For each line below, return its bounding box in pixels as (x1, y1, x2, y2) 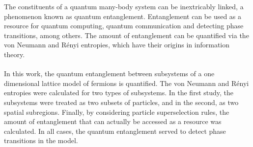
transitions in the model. (4, 135, 78, 146)
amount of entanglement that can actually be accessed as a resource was (4, 116, 222, 126)
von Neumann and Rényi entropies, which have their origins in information (4, 40, 230, 50)
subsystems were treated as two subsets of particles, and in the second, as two (4, 97, 239, 107)
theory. (4, 49, 25, 59)
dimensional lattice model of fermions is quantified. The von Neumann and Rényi (4, 78, 249, 88)
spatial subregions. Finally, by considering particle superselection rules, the (4, 106, 229, 117)
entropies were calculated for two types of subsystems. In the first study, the (4, 87, 234, 98)
